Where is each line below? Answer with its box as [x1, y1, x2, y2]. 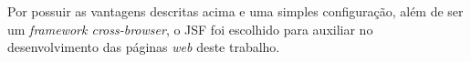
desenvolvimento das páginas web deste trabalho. [7, 37, 280, 57]
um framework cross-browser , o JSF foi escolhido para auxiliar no [7, 19, 373, 38]
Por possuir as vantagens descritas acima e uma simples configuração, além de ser [7, 2, 464, 20]
